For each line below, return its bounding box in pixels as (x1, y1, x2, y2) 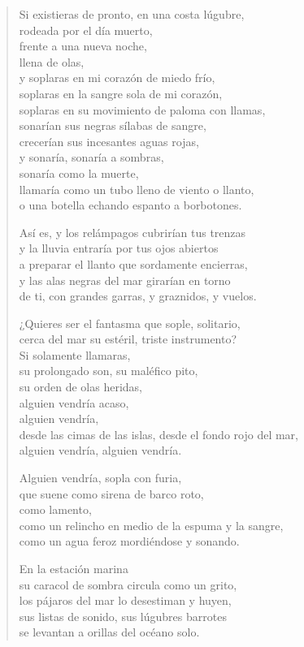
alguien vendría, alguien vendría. (19, 442, 182, 459)
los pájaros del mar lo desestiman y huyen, (19, 592, 232, 609)
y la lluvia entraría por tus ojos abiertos (19, 239, 219, 257)
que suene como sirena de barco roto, (19, 485, 204, 502)
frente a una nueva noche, (19, 37, 147, 54)
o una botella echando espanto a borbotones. (19, 196, 242, 214)
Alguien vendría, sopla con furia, (19, 469, 182, 486)
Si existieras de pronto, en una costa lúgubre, (19, 6, 245, 22)
